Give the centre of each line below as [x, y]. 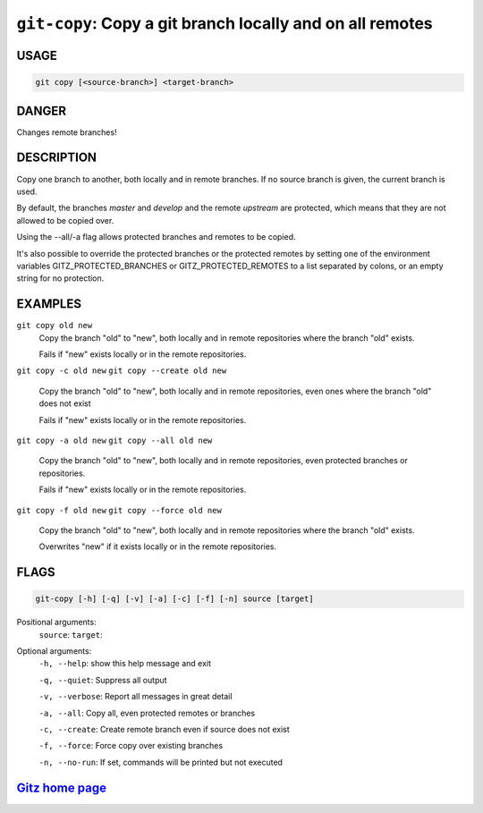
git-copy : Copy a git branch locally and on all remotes [225, 23]
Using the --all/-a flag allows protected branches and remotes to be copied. [156, 237]
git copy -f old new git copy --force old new [119, 510]
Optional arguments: [54, 651]
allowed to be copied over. [65, 220]
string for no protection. [60, 278]
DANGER [42, 110]
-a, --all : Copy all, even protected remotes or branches [147, 713]
